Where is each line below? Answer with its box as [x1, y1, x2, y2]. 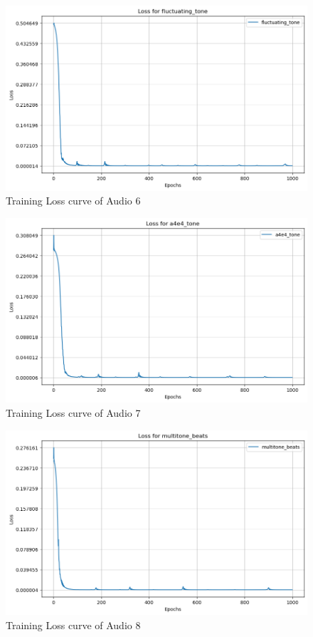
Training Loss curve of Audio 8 [6, 617, 141, 632]
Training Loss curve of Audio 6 [6, 193, 141, 208]
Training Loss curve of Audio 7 [6, 405, 141, 420]
